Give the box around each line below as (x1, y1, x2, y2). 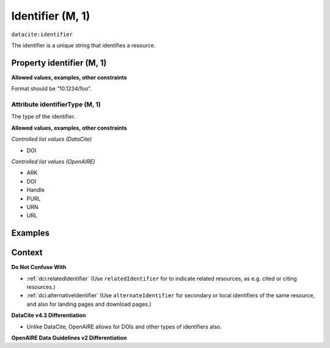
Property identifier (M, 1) (11, 57, 107, 68)
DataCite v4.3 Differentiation (11, 312, 86, 319)
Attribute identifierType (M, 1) (11, 100, 101, 108)
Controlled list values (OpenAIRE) (11, 158, 95, 165)
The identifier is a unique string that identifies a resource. (11, 42, 156, 49)
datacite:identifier (11, 31, 73, 38)
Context (11, 248, 43, 258)
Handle (26, 187, 45, 194)
